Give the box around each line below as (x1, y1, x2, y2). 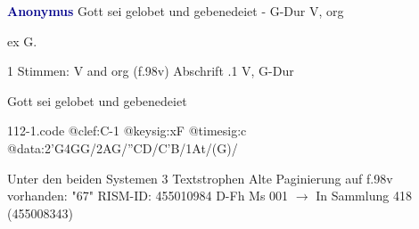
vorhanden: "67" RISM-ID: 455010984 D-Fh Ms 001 (7, 186, 289, 205)
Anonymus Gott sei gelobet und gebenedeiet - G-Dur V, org (7, 2, 344, 20)
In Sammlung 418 (316, 186, 412, 205)
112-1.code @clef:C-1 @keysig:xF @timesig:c (7, 121, 247, 140)
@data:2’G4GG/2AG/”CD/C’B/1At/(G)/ (7, 138, 238, 157)
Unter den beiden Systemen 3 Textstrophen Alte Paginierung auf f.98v (7, 168, 393, 187)
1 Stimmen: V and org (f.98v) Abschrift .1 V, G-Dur (7, 61, 294, 80)
